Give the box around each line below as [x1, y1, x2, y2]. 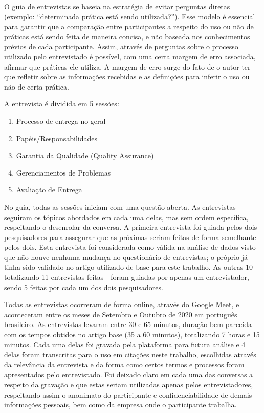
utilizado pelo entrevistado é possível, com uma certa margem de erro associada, [4, 51, 256, 61]
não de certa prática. [4, 81, 69, 92]
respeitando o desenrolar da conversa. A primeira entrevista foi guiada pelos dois [4, 222, 257, 232]
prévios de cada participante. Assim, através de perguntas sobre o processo [4, 41, 238, 52]
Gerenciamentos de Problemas [16, 167, 111, 178]
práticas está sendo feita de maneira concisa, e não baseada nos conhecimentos [4, 31, 250, 41]
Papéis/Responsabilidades [16, 133, 98, 143]
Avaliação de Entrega [16, 184, 82, 195]
